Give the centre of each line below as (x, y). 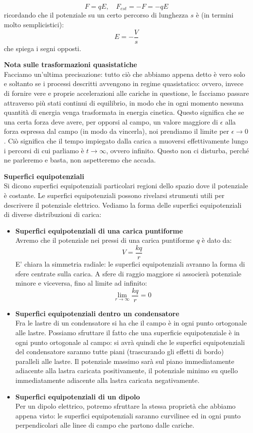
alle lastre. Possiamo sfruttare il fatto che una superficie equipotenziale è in (127, 333)
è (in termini (215, 15)
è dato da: (217, 240)
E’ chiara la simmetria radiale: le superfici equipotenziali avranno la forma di (130, 264)
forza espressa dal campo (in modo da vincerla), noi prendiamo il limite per (117, 131)
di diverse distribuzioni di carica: (53, 214)
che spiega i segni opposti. (43, 48)
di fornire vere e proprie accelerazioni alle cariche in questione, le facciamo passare (126, 93)
